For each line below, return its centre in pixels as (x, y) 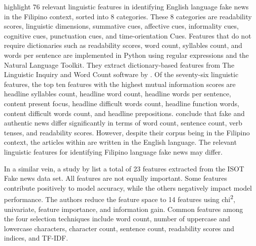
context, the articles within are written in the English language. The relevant (120, 142)
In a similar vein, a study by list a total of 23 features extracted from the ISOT (124, 168)
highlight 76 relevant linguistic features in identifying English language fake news (127, 6)
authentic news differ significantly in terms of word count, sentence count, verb (123, 123)
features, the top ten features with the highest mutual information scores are (120, 84)
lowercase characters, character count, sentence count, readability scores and (119, 228)
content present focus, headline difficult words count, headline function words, (122, 103)
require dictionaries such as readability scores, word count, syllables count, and (123, 45)
